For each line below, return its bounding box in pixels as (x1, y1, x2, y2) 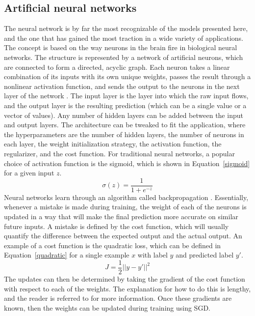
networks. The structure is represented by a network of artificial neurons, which (4, 52, 243, 62)
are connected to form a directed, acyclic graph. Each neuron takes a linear (4, 61, 230, 72)
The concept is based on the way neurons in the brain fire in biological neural (4, 42, 237, 53)
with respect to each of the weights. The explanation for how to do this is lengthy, (4, 283, 251, 293)
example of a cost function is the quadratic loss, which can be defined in (4, 240, 221, 250)
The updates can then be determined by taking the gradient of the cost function (4, 273, 245, 284)
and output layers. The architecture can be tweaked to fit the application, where (4, 119, 246, 130)
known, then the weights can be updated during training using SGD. (4, 302, 210, 313)
